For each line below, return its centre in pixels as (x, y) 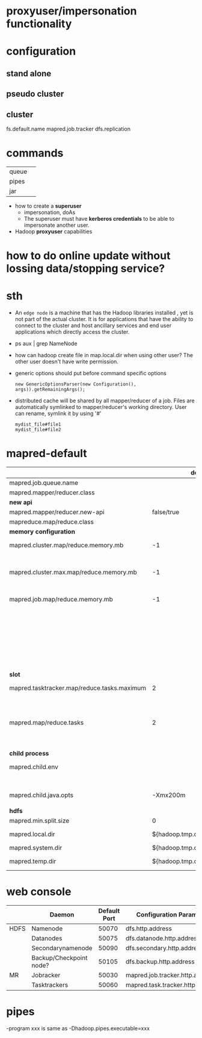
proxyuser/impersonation (72, 11)
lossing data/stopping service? (86, 269)
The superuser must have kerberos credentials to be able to (99, 218)
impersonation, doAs (50, 212)
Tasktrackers (50, 985)
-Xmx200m (169, 795)
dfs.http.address (149, 929)
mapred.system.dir (36, 848)
